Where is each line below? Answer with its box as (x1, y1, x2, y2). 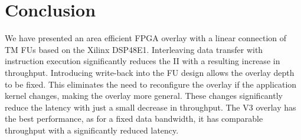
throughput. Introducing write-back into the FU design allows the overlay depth (5, 66, 295, 78)
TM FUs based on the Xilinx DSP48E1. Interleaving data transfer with (5, 43, 263, 55)
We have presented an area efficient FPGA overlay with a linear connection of (5, 32, 287, 44)
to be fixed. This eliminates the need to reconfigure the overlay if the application (5, 78, 297, 90)
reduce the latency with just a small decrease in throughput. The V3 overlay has (5, 101, 296, 113)
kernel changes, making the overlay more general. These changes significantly (5, 89, 283, 102)
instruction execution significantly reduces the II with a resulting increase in (5, 55, 280, 67)
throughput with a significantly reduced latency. (5, 124, 179, 136)
